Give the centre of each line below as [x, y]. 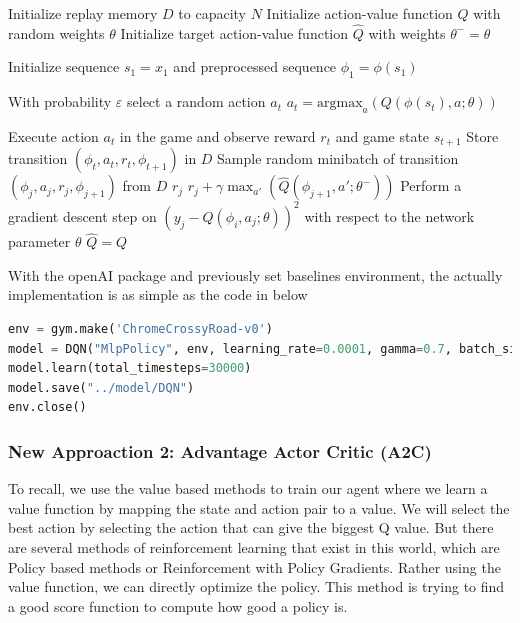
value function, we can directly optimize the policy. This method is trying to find [256, 586]
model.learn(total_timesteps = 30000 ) [130, 368]
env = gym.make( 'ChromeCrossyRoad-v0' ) [140, 328]
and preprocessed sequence [255, 66]
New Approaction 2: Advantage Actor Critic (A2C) [220, 450]
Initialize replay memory [83, 13]
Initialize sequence [64, 66]
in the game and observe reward [217, 136]
